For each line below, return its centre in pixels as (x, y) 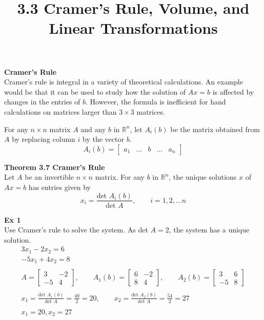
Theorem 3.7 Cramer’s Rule (55, 167)
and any (93, 129)
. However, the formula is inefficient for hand (156, 102)
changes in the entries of (42, 102)
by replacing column (44, 139)
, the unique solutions (203, 177)
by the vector (103, 139)
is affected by (233, 91)
